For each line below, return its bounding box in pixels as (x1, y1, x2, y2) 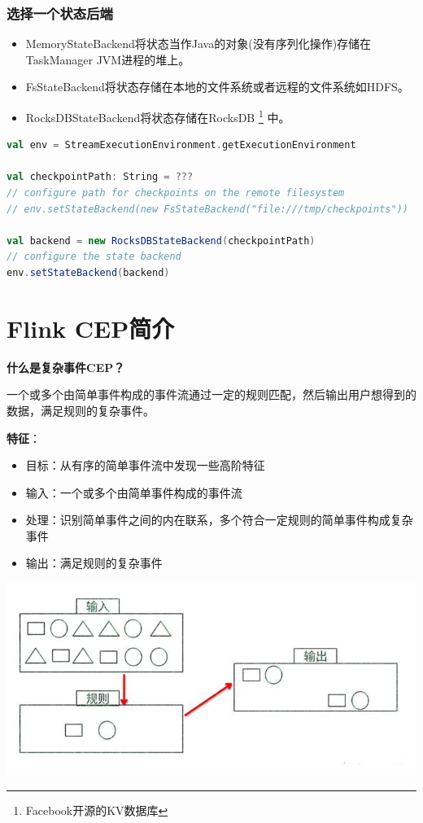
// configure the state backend (7, 251, 181, 263)
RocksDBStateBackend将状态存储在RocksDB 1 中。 (25, 107, 290, 125)
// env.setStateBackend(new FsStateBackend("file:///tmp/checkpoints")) (7, 203, 408, 215)
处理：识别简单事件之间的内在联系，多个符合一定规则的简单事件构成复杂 (25, 511, 413, 528)
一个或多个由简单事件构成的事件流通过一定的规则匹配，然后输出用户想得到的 (7, 386, 416, 403)
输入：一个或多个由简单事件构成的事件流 (25, 484, 242, 501)
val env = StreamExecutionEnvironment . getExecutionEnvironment (7, 139, 356, 151)
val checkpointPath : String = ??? (7, 171, 194, 183)
